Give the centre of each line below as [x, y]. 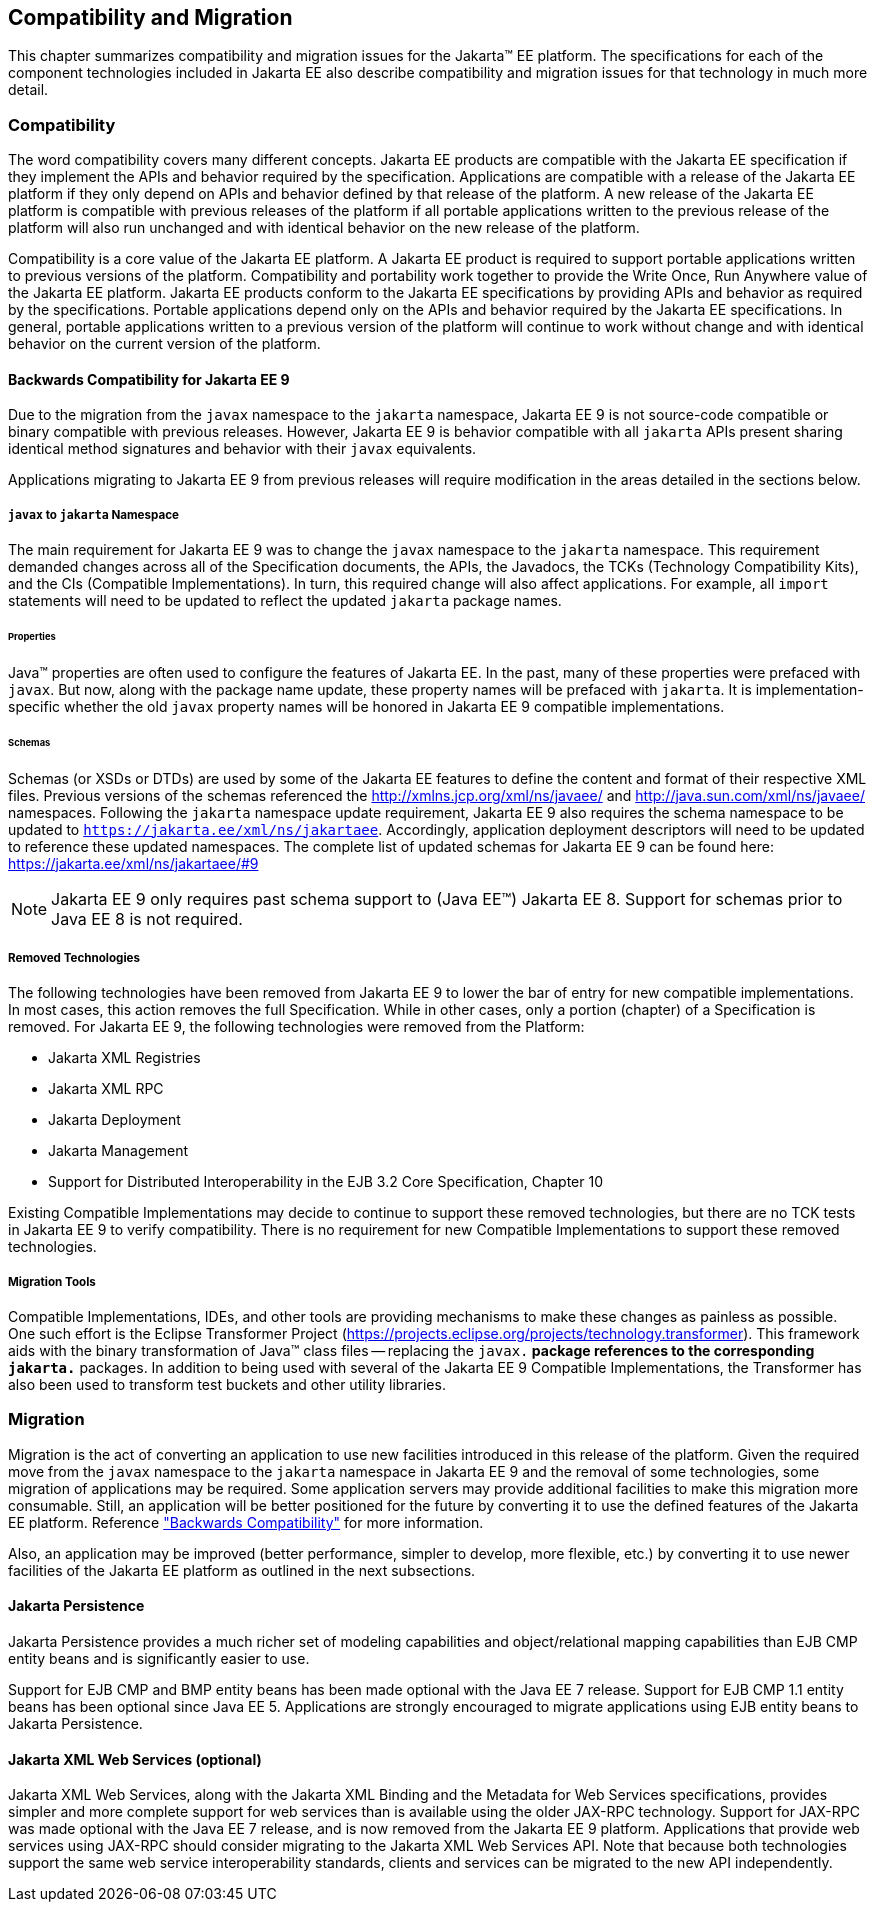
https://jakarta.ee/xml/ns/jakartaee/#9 [133, 863]
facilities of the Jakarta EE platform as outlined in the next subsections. [242, 1570]
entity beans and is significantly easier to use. [159, 1659]
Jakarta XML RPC [106, 1089]
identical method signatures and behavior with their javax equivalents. [242, 449]
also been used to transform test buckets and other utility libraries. [227, 1385]
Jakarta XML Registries [124, 1058]
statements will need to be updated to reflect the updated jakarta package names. [285, 601]
